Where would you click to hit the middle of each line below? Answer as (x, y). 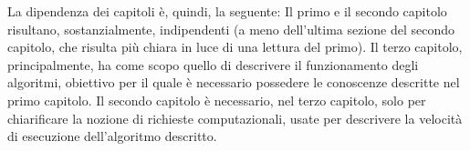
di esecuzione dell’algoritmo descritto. (112, 136)
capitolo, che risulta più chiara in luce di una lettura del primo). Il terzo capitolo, (235, 47)
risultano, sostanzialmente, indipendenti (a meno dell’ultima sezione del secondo (231, 29)
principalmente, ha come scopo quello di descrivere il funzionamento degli (213, 64)
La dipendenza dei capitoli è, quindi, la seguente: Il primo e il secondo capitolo (227, 11)
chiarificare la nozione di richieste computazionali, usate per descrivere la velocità (235, 118)
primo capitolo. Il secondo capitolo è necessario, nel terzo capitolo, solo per (217, 100)
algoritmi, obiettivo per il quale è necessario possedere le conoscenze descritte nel (234, 82)
